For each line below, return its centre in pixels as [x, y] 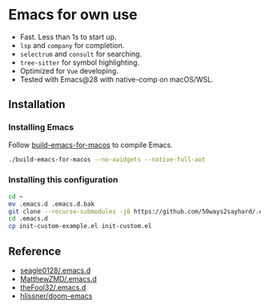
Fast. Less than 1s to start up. [68, 37]
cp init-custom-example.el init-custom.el [80, 226]
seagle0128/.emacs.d [55, 270]
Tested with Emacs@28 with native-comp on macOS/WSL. [116, 79]
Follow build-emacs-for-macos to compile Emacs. [91, 145]
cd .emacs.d [28, 219]
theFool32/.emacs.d [53, 287]
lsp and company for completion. [72, 45]
